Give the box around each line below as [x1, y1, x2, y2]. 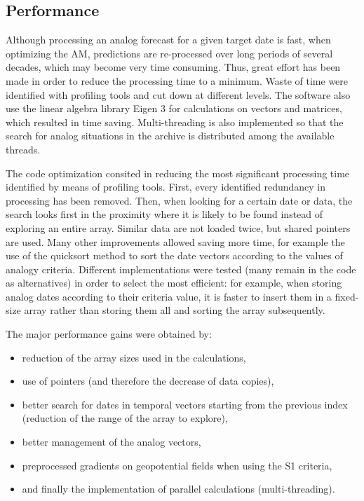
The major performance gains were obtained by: [6, 327, 212, 341]
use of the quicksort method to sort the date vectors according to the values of [6, 248, 343, 263]
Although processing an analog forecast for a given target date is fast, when [6, 32, 331, 47]
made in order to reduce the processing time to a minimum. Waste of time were [6, 73, 349, 88]
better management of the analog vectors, [22, 434, 201, 449]
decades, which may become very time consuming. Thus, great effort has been [6, 60, 341, 74]
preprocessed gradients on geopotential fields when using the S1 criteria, [22, 458, 332, 472]
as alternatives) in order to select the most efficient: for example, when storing [6, 275, 342, 290]
